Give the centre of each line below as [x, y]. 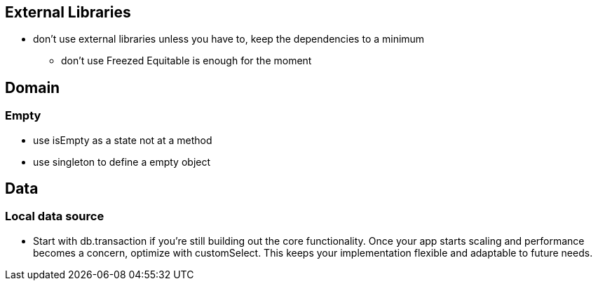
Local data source [55, 216]
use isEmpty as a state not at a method [123, 140]
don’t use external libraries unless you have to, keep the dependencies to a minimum [229, 39]
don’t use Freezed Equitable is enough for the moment [186, 61]
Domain [33, 87]
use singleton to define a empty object [122, 162]
